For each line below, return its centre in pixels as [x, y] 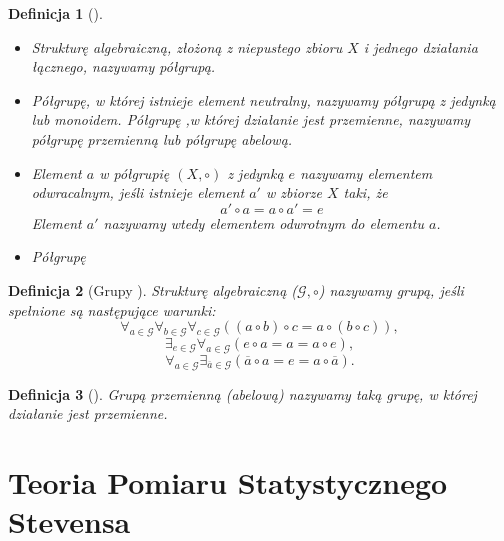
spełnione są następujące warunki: [112, 309]
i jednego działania [420, 46]
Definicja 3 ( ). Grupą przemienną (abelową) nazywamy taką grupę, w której [242, 393]
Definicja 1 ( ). [55, 13]
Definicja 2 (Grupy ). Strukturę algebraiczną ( [153, 289]
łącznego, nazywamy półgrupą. [123, 66]
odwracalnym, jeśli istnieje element [138, 192]
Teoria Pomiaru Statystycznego [228, 481]
